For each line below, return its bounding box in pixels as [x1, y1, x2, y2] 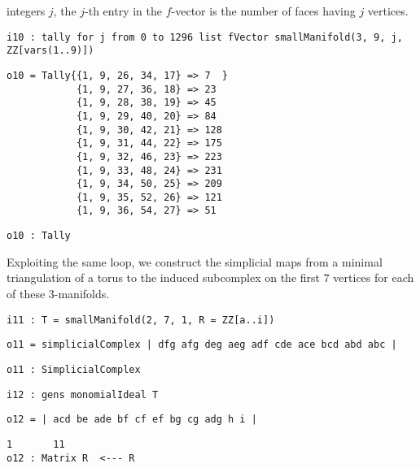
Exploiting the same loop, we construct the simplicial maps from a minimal [7, 253, 383, 270]
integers [7, 2, 46, 19]
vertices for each [333, 269, 414, 286]
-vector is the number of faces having [171, 2, 356, 19]
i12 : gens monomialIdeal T [7, 388, 159, 401]
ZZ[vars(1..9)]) [7, 45, 94, 57]
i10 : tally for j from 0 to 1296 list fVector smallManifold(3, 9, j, [7, 31, 403, 43]
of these [7, 284, 46, 301]
